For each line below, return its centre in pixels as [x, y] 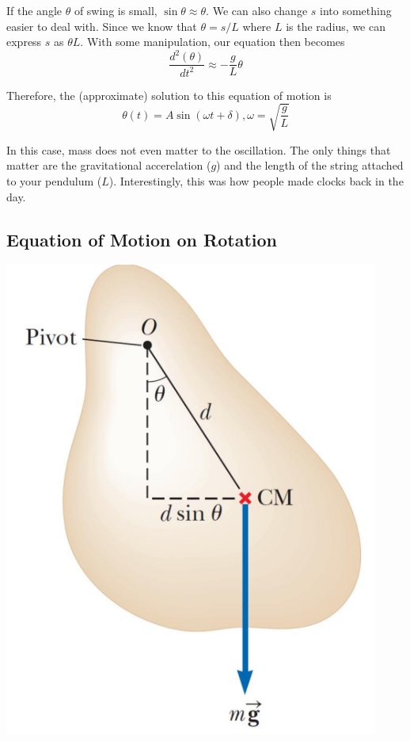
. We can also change [257, 10]
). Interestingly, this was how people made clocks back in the [256, 181]
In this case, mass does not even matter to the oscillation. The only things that [199, 149]
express [24, 42]
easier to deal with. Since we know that [102, 26]
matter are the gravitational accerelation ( [109, 165]
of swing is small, [116, 10]
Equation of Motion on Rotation [142, 239]
